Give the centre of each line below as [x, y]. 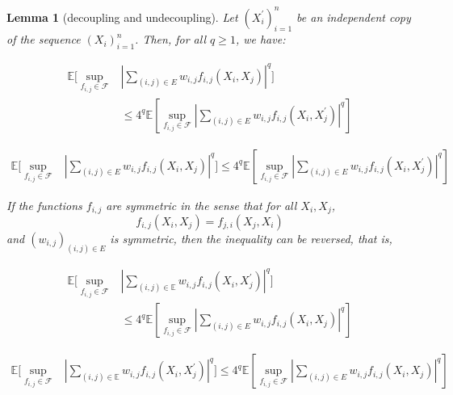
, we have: [260, 39]
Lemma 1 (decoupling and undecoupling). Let [122, 17]
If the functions [44, 205]
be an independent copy [354, 17]
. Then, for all [170, 39]
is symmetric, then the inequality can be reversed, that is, [251, 238]
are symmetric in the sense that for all [201, 205]
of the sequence [44, 39]
